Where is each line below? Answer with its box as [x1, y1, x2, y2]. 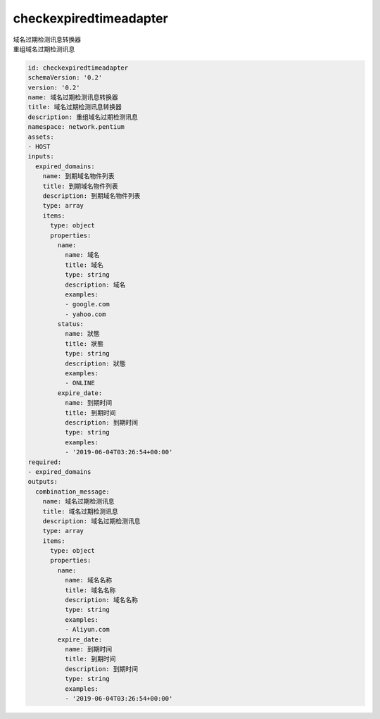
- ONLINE [64, 379, 95, 387]
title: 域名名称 [64, 586, 116, 594]
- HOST [27, 143, 51, 151]
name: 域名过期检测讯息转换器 [27, 94, 119, 101]
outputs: [27, 477, 58, 486]
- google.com [64, 300, 110, 308]
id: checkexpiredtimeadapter [27, 63, 129, 72]
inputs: [27, 152, 54, 161]
